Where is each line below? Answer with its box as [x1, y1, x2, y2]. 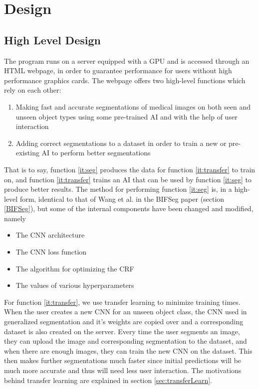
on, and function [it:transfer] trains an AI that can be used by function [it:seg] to [4, 174, 252, 184]
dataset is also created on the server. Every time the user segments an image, [4, 326, 240, 336]
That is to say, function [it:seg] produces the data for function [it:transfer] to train [4, 164, 256, 174]
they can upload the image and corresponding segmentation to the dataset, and [4, 336, 247, 346]
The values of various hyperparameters [15, 280, 134, 290]
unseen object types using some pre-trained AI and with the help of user [15, 111, 238, 122]
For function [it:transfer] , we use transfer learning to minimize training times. [4, 296, 241, 307]
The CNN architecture [15, 230, 85, 240]
